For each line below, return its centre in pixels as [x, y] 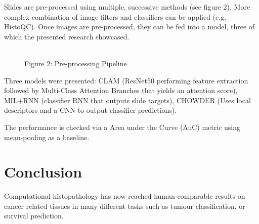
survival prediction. [34, 216]
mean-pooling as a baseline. [47, 137]
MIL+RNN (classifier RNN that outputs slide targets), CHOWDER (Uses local [127, 100]
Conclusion [43, 172]
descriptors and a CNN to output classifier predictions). [91, 110]
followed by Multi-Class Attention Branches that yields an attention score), [121, 90]
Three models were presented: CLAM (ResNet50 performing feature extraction [126, 80]
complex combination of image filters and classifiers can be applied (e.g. [115, 16]
